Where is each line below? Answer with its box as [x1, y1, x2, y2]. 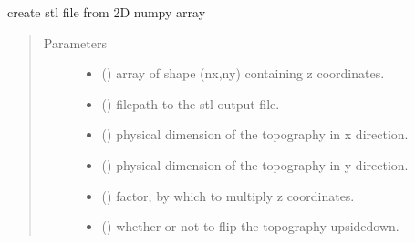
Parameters [43, 33, 107, 52]
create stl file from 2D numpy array [7, 3, 206, 21]
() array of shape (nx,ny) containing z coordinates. [101, 64, 385, 83]
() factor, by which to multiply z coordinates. [101, 186, 355, 205]
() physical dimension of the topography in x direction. [101, 125, 409, 144]
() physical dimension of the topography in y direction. [101, 155, 409, 174]
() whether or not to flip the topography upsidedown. [101, 217, 399, 236]
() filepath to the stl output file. [101, 94, 280, 113]
